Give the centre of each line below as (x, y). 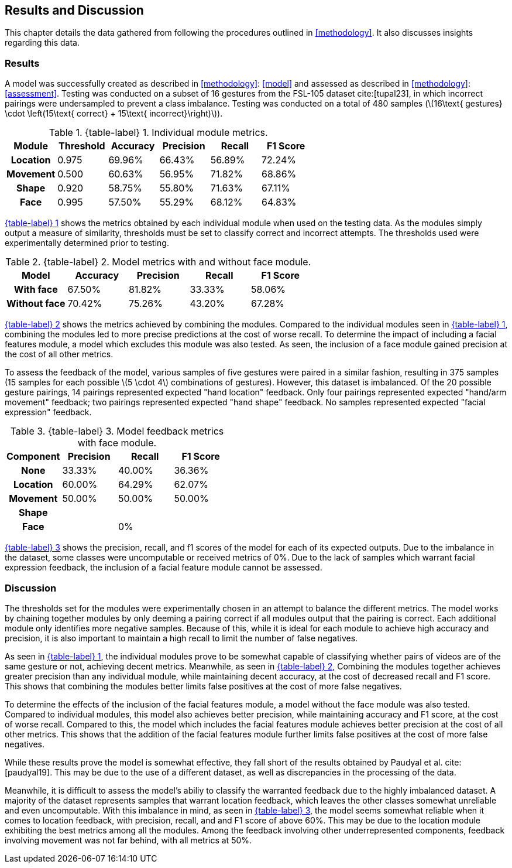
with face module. (117, 443)
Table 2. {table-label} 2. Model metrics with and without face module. (158, 262)
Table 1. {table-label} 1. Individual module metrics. (158, 133)
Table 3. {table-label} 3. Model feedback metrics (117, 431)
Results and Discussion (74, 10)
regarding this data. (42, 43)
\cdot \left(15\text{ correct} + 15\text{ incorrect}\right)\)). (114, 114)
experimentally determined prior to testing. (87, 243)
